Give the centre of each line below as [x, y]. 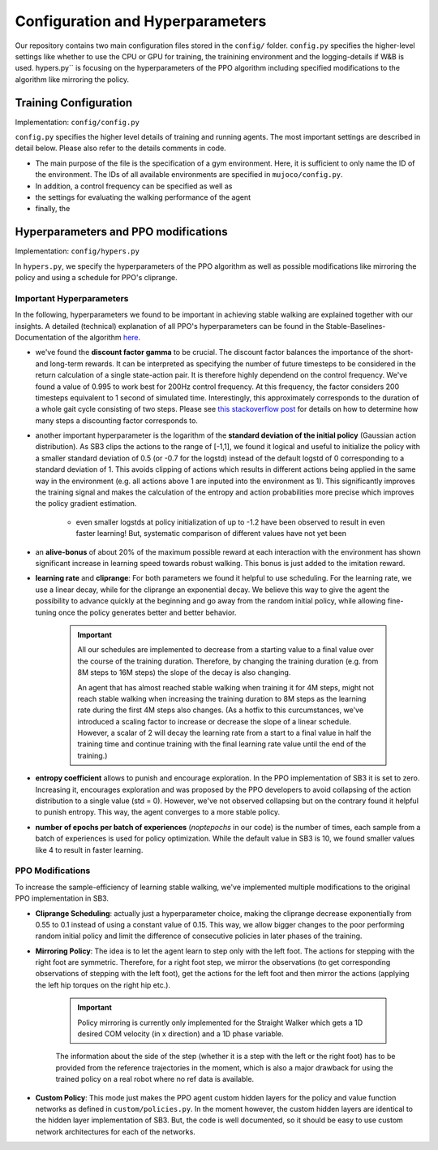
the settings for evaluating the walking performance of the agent [143, 197]
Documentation [41, 337]
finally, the [53, 209]
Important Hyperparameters [72, 298]
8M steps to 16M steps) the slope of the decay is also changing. [184, 672]
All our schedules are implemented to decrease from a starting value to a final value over [225, 650]
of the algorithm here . [104, 337]
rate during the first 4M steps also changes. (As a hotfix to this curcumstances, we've [221, 710]
